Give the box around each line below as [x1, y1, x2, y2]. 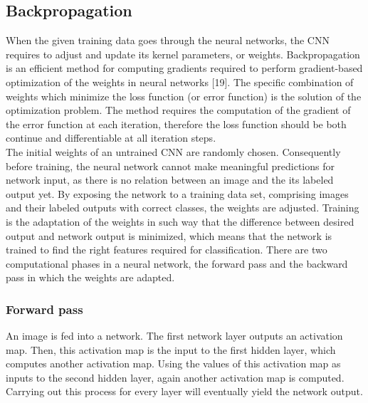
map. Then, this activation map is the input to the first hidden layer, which [6, 342, 336, 357]
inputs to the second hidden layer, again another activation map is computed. [6, 370, 345, 384]
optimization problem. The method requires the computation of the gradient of [6, 103, 351, 117]
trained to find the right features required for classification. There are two [6, 242, 327, 257]
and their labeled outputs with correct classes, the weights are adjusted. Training [6, 200, 359, 215]
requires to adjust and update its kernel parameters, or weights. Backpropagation [6, 46, 360, 61]
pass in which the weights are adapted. [6, 270, 175, 285]
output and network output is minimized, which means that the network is [6, 228, 332, 243]
